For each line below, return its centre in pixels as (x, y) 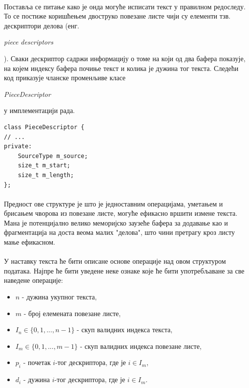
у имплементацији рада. (40, 110)
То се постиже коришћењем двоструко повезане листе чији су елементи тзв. (117, 16)
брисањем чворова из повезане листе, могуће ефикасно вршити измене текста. (121, 213)
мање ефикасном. (30, 242)
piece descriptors (29, 42)
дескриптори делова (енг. (42, 25)
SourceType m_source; (53, 156)
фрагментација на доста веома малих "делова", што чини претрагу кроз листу (120, 232)
